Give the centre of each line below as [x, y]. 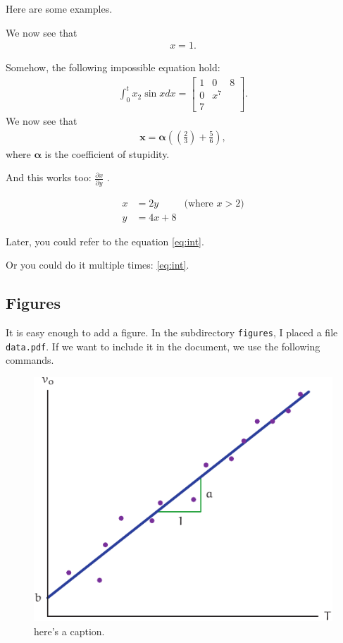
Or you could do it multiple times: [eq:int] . [98, 265]
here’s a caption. [69, 631]
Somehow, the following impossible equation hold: [113, 67]
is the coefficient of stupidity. [107, 153]
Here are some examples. [59, 8]
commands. [30, 360]
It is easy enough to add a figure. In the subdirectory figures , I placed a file [172, 332]
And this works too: [49, 177]
